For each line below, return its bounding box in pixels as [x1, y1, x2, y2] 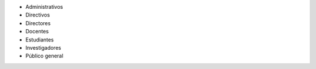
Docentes [25, 28, 49, 35]
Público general [25, 53, 64, 60]
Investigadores [25, 44, 61, 51]
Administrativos [25, 4, 63, 10]
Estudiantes [25, 36, 54, 43]
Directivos [25, 12, 50, 19]
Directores [25, 19, 51, 26]
